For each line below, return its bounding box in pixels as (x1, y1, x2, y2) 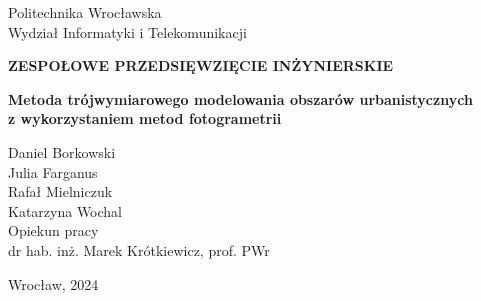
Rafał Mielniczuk (8, 181, 113, 202)
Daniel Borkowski (8, 141, 116, 162)
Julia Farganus (8, 161, 98, 182)
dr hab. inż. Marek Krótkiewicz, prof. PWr (8, 239, 270, 260)
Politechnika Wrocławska (8, 2, 162, 22)
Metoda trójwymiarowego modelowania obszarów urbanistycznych (8, 88, 473, 109)
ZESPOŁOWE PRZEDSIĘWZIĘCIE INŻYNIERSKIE (8, 55, 394, 76)
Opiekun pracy (8, 220, 99, 241)
